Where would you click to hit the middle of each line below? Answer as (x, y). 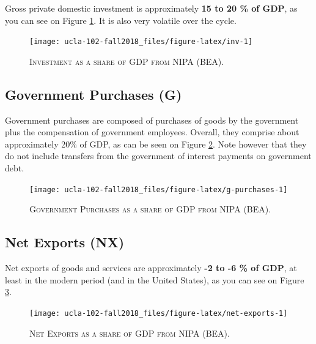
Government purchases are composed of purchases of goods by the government (152, 120)
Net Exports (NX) (65, 242)
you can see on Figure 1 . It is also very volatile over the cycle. (121, 20)
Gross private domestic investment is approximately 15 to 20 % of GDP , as (151, 8)
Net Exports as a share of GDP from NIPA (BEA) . (130, 333)
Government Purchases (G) (94, 94)
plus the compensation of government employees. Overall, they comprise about (152, 132)
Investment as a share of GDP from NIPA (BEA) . (127, 61)
